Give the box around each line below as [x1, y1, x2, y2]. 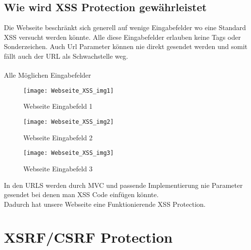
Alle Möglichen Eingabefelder [4, 70, 91, 80]
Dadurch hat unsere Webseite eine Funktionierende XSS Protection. [4, 199, 206, 209]
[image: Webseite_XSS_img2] [23, 118, 114, 126]
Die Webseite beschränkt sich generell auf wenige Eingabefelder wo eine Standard [4, 22, 246, 33]
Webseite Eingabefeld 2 [23, 132, 93, 142]
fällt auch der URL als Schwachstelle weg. [4, 50, 128, 61]
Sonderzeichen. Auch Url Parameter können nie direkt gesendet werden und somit [4, 41, 248, 51]
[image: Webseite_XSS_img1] [23, 87, 114, 94]
